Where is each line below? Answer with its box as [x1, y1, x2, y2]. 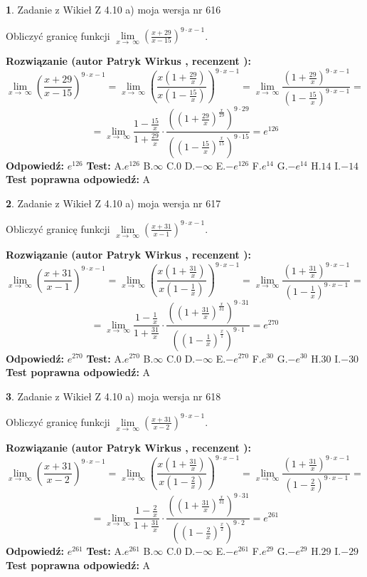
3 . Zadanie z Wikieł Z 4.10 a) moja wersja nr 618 [6, 388, 221, 403]
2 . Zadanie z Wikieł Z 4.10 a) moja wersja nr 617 [6, 195, 221, 210]
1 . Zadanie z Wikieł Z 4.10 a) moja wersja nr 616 [6, 2, 221, 16]
